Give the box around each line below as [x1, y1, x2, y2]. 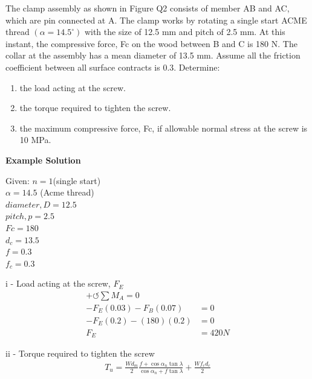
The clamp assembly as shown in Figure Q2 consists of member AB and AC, [5, 2, 290, 14]
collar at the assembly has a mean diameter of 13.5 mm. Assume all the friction [5, 49, 301, 62]
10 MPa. [19, 133, 51, 146]
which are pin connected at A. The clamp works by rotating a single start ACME [5, 13, 307, 26]
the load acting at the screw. [19, 81, 126, 94]
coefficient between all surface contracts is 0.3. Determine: [5, 60, 220, 73]
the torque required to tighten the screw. [19, 101, 171, 114]
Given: [5, 174, 30, 186]
